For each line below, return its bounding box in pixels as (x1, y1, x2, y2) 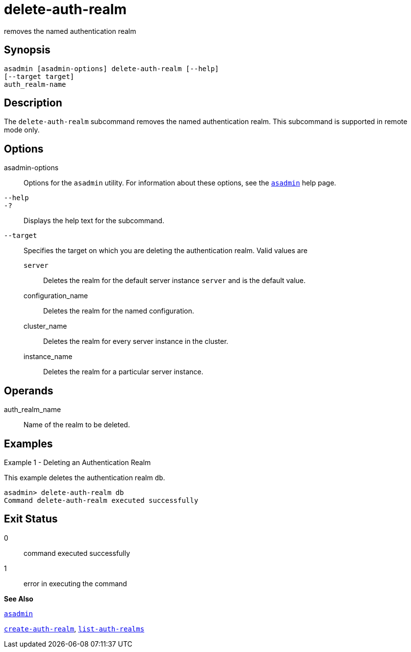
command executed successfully (24, 548, 130, 557)
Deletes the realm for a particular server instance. (43, 367, 204, 376)
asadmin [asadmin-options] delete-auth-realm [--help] (4, 64, 219, 73)
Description (4, 97, 62, 109)
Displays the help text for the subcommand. (24, 216, 164, 225)
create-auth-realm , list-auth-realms (4, 624, 145, 633)
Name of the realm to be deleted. (24, 420, 130, 429)
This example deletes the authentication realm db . (4, 473, 165, 482)
